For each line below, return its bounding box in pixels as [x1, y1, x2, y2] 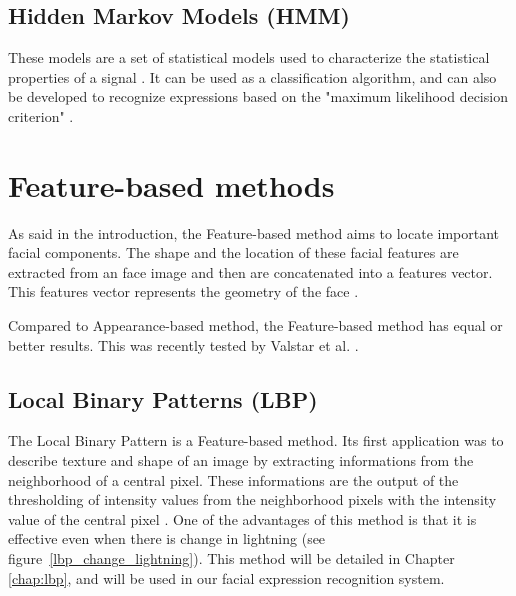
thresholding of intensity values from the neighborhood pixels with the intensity [8, 489, 497, 510]
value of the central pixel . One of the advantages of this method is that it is [8, 508, 477, 529]
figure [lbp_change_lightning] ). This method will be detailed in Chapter [8, 548, 455, 569]
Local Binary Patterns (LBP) [8, 383, 318, 414]
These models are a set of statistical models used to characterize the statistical [8, 47, 490, 68]
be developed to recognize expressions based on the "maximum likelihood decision [8, 86, 508, 107]
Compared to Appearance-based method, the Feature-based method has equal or [8, 315, 503, 336]
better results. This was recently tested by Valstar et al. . [8, 334, 359, 355]
